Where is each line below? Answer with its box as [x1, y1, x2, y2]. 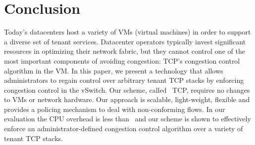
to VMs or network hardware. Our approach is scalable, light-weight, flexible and [4, 94, 250, 105]
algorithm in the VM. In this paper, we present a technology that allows [4, 65, 223, 75]
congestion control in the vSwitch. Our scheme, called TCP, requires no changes [4, 84, 250, 95]
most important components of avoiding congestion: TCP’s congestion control [4, 55, 240, 66]
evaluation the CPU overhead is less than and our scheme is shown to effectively [4, 113, 251, 124]
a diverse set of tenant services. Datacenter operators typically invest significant [4, 36, 246, 46]
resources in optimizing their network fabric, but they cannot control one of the [4, 46, 245, 56]
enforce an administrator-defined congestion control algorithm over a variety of [4, 123, 243, 134]
